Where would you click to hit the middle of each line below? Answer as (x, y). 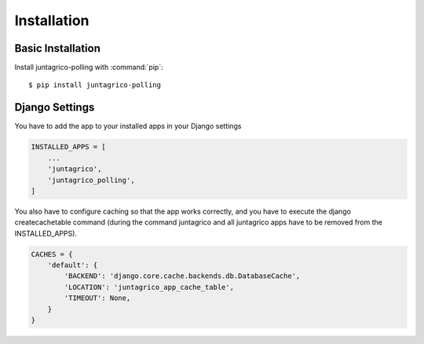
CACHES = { (52, 254)
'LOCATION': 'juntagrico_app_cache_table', (149, 287)
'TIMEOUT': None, (97, 298)
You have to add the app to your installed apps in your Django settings (128, 126)
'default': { (73, 265)
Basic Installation (58, 48)
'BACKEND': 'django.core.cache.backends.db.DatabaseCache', (182, 276)
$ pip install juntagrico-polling (95, 85)
